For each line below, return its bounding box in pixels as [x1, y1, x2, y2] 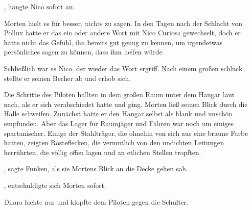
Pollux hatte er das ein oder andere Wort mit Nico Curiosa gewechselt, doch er [4, 27, 241, 38]
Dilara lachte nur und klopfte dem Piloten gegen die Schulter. [4, 196, 188, 207]
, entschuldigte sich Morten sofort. [4, 180, 106, 190]
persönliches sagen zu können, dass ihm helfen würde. [4, 47, 164, 57]
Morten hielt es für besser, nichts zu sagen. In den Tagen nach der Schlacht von [4, 18, 243, 28]
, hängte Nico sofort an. [4, 1, 75, 11]
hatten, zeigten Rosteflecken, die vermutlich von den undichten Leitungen [4, 137, 224, 148]
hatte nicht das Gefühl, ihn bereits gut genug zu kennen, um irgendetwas [4, 37, 223, 47]
